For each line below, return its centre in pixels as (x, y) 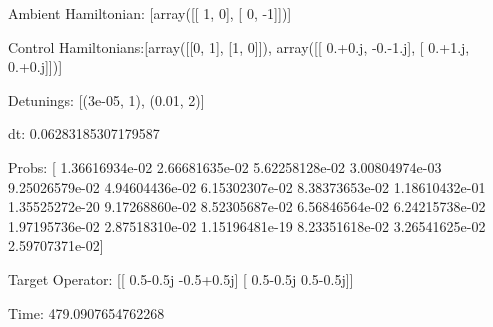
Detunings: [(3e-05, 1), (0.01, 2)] (106, 99)
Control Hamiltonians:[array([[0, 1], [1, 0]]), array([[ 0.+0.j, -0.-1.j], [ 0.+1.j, (239, 46)
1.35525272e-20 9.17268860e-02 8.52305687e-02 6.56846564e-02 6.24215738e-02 (247, 206)
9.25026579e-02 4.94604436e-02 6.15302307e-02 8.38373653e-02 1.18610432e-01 (247, 186)
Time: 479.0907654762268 (86, 312)
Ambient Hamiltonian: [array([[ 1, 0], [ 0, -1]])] (150, 13)
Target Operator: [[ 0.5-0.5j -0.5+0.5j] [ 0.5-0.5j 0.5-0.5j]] (181, 278)
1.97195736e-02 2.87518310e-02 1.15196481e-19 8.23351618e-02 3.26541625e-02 (247, 225)
